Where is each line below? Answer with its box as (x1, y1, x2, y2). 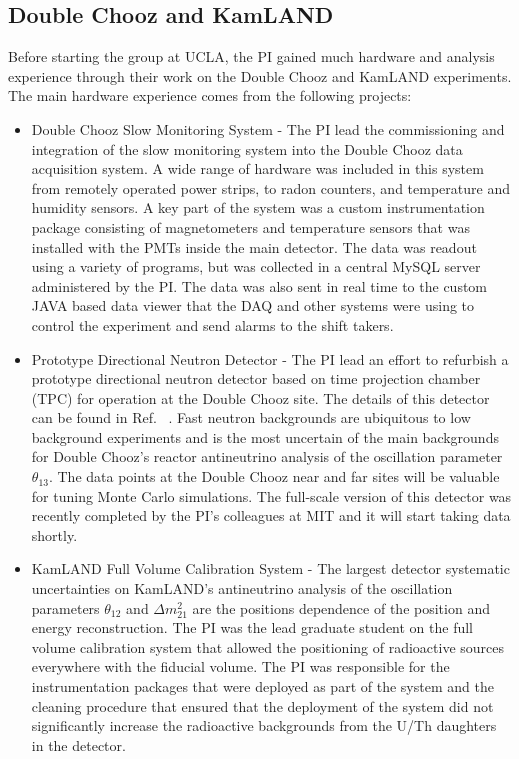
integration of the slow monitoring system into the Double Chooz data (31, 138, 463, 159)
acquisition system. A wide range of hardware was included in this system (31, 158, 484, 179)
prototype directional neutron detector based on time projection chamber (31, 368, 481, 389)
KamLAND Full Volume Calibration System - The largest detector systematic (31, 558, 510, 579)
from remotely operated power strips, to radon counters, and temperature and (31, 177, 510, 198)
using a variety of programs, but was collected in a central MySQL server (31, 256, 481, 277)
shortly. (31, 524, 78, 545)
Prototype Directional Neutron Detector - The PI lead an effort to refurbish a (31, 348, 509, 369)
